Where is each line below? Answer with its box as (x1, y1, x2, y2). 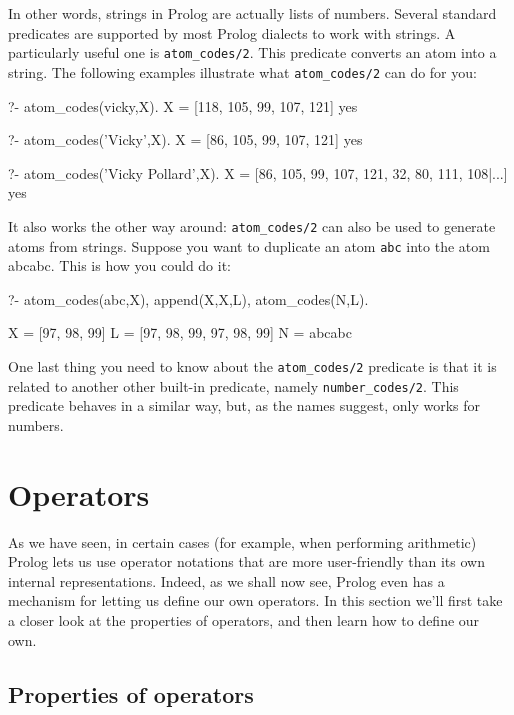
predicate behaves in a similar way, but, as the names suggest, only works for (8, 395, 480, 416)
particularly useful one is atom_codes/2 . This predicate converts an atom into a (8, 42, 497, 63)
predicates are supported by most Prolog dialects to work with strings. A (8, 22, 456, 43)
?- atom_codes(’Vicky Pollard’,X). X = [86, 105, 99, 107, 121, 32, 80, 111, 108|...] (8, 162, 508, 183)
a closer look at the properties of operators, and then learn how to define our (8, 609, 480, 630)
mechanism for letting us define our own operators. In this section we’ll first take (8, 590, 503, 611)
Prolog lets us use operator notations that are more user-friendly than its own (8, 551, 485, 572)
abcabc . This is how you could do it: (8, 255, 232, 276)
